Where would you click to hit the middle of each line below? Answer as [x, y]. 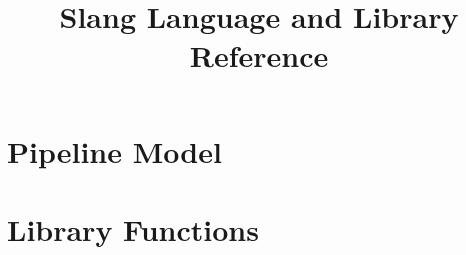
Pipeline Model [114, 150]
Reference [259, 55]
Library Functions [133, 228]
